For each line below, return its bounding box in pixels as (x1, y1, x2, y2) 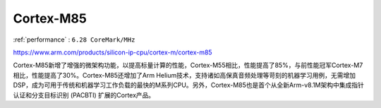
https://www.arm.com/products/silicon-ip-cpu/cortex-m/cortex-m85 (13, 48, 212, 56)
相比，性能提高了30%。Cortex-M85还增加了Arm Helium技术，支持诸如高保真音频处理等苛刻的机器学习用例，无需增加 (13, 71, 356, 79)
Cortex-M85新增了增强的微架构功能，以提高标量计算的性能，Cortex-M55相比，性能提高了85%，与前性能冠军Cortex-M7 (13, 61, 363, 70)
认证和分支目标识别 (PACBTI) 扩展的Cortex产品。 (13, 90, 155, 99)
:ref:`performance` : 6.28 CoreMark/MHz (13, 35, 135, 44)
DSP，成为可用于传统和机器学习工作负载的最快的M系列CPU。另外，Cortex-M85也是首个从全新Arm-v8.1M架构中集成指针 (13, 81, 365, 90)
